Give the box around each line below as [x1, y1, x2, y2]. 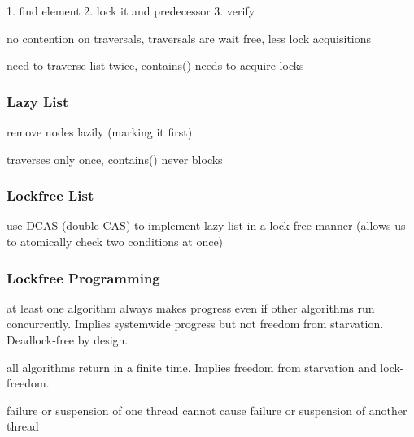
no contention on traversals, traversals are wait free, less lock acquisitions [7, 29, 372, 46]
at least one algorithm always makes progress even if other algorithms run [7, 299, 375, 316]
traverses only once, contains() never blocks [7, 150, 223, 167]
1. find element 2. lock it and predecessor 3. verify [7, 2, 255, 19]
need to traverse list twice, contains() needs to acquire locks [7, 57, 304, 74]
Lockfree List [7, 185, 94, 206]
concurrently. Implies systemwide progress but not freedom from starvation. [7, 315, 384, 332]
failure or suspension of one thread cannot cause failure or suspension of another [7, 401, 407, 418]
